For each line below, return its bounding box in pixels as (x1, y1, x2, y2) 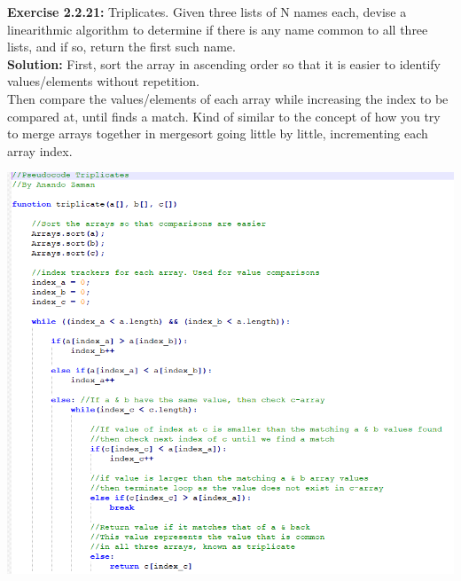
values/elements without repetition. (7, 72, 199, 90)
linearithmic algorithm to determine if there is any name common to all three (7, 20, 428, 38)
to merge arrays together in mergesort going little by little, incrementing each (7, 124, 428, 143)
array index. (7, 141, 73, 160)
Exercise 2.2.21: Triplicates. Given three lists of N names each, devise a (7, 3, 407, 20)
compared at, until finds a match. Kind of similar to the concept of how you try (7, 106, 441, 125)
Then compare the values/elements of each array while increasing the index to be (7, 89, 449, 107)
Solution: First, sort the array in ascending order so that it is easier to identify (7, 54, 441, 73)
